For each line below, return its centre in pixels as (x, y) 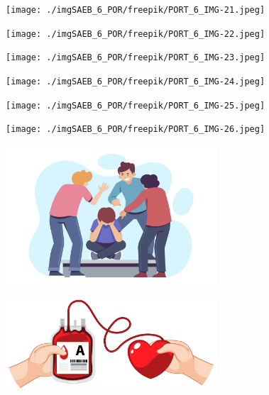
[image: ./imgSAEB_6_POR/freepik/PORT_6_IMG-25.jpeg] (136, 105)
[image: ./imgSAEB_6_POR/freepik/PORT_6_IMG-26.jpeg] (136, 129)
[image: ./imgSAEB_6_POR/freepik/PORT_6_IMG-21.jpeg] (136, 10)
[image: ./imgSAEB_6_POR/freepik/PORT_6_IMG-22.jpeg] (136, 34)
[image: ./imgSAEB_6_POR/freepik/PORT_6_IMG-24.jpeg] (136, 81)
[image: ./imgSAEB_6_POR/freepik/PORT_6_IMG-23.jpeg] (136, 58)
